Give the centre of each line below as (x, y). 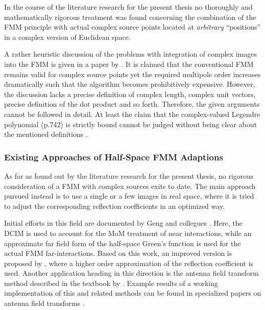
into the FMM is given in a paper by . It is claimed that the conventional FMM (129, 64)
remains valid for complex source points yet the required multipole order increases (132, 74)
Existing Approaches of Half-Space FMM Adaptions (114, 157)
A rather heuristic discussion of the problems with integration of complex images (130, 54)
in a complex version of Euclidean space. (67, 37)
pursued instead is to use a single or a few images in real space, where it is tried (129, 196)
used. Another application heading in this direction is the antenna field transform (131, 273)
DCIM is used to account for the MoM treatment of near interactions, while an (128, 233)
